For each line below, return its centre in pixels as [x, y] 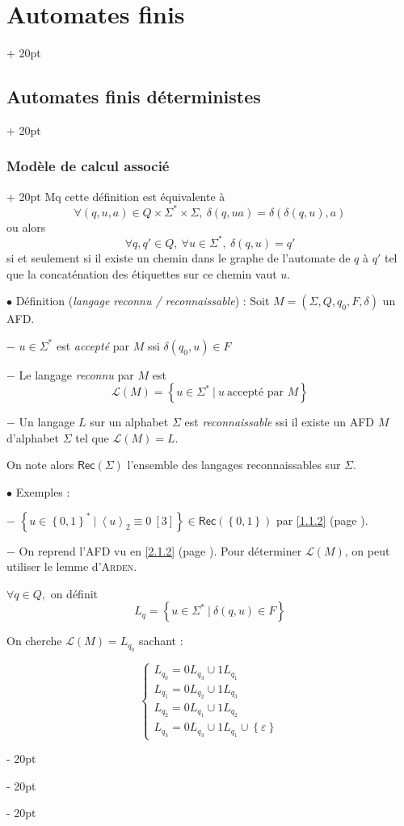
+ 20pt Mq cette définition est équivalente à [116, 196]
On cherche [34, 641]
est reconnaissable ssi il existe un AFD [280, 422]
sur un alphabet [129, 422]
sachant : [161, 641]
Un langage [47, 422]
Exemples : [43, 492]
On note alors [40, 465]
